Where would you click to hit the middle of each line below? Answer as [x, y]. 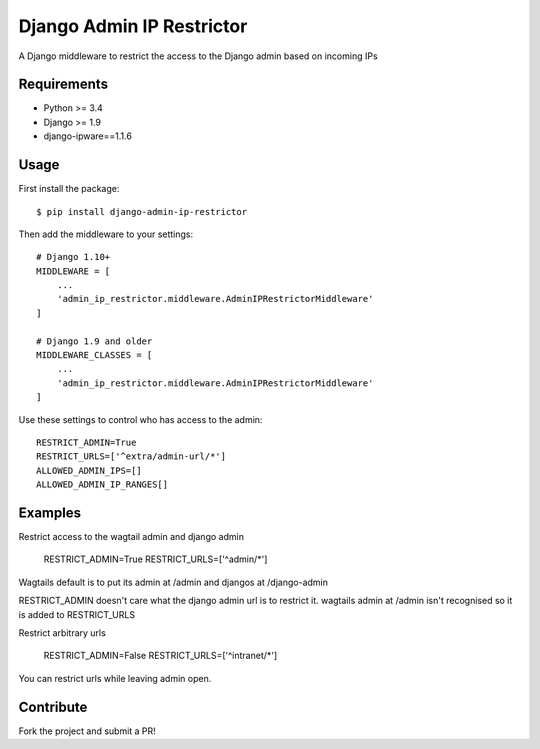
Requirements [63, 84]
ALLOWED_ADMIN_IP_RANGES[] [102, 484]
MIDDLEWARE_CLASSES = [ [94, 355]
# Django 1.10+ [73, 257]
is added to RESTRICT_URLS [76, 614]
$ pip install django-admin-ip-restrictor [142, 211]
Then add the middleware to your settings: [106, 234]
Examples [50, 512]
